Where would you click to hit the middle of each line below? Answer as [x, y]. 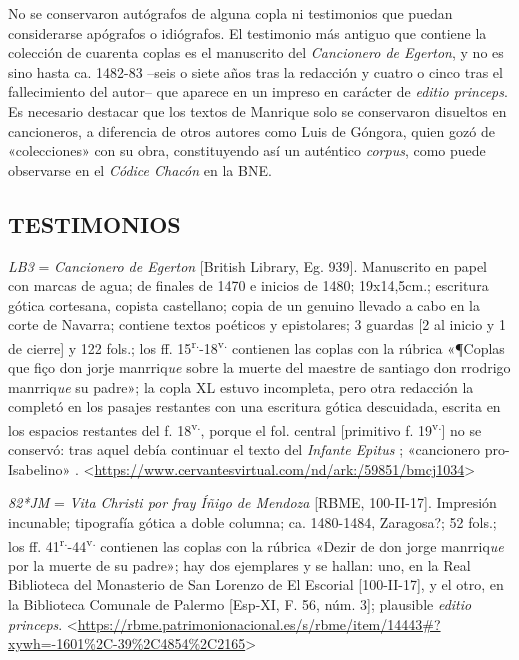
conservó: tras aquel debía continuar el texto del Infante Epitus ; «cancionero [244, 449]
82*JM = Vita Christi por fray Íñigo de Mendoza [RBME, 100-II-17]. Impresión [252, 502]
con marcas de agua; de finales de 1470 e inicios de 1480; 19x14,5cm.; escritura [248, 285]
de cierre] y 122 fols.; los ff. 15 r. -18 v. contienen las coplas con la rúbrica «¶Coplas [256, 346]
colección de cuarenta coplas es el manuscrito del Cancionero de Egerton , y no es [256, 52]
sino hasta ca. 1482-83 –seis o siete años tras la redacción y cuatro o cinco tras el [255, 71]
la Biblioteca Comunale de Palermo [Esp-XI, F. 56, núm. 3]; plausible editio [240, 604]
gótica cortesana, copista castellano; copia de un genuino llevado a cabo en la [244, 304]
